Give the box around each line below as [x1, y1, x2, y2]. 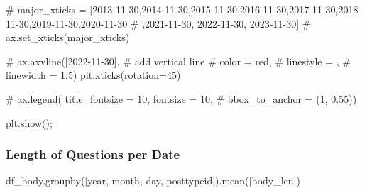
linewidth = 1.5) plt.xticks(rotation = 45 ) [6, 67, 181, 82]
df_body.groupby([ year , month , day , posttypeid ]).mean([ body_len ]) [6, 173, 300, 188]
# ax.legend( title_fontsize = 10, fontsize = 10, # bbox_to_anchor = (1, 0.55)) [6, 91, 357, 106]
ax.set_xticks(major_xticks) [6, 30, 130, 45]
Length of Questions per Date [6, 145, 180, 163]
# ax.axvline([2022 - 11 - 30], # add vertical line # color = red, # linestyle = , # [6, 53, 351, 68]
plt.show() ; [6, 115, 53, 130]
